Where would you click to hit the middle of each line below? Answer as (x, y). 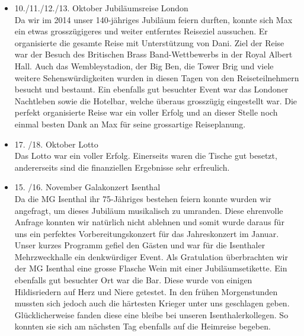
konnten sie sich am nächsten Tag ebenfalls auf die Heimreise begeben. (143, 326)
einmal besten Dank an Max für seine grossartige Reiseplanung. (130, 124)
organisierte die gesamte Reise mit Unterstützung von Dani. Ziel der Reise (149, 42)
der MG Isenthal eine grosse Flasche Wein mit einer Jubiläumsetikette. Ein (151, 268)
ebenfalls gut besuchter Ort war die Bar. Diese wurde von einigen (133, 280)
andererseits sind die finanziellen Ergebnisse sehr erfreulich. (122, 167)
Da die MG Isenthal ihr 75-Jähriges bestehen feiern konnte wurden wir (143, 198)
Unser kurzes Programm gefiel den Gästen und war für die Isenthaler (140, 245)
